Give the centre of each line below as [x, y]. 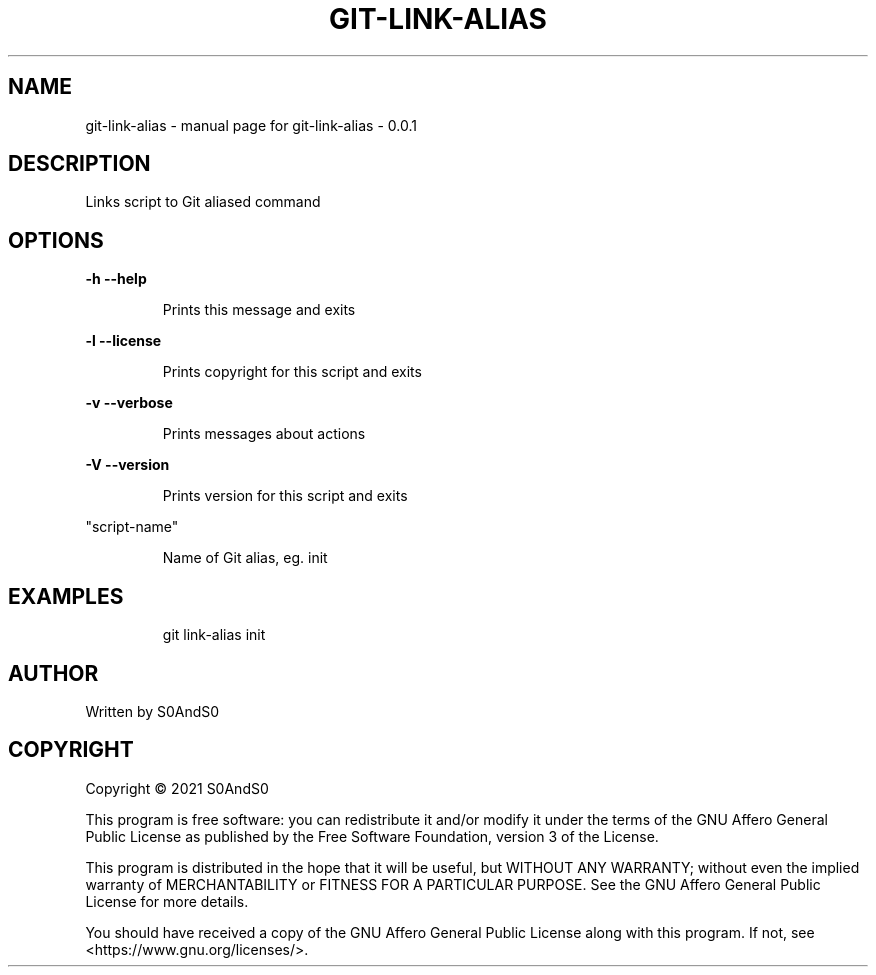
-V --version [127, 465]
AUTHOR [53, 673]
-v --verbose [129, 403]
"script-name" [132, 527]
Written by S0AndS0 [152, 711]
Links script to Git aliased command [203, 202]
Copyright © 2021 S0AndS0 [177, 788]
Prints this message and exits [259, 310]
